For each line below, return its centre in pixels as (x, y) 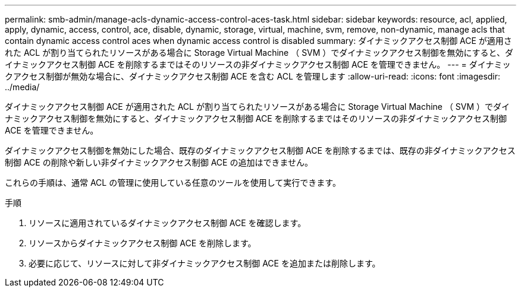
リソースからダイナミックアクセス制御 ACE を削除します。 (142, 243)
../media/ (22, 87)
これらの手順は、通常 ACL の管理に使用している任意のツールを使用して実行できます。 (173, 182)
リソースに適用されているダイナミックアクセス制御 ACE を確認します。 (167, 223)
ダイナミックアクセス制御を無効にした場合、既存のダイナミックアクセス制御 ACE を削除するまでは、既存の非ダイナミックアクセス (260, 150)
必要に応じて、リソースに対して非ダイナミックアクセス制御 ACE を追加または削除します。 (205, 263)
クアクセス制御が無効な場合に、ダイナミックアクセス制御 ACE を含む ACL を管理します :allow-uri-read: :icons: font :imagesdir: (253, 76)
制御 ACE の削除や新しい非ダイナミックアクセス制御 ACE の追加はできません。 (159, 162)
